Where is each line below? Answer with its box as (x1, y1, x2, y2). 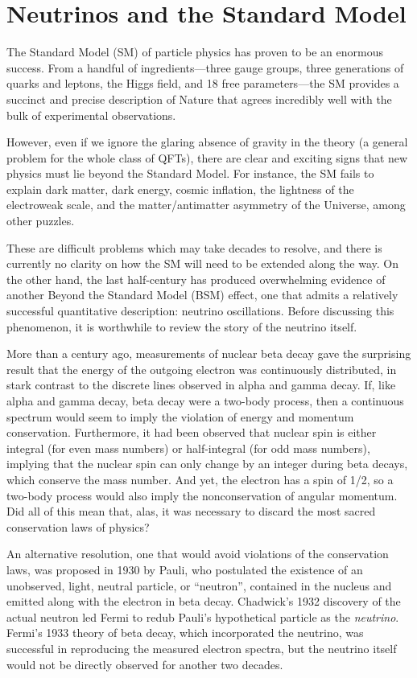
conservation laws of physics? (6, 518, 150, 535)
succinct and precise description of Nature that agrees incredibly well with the (6, 90, 392, 107)
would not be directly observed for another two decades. (6, 655, 283, 672)
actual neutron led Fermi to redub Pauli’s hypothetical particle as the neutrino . (6, 608, 399, 625)
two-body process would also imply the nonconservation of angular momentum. (6, 487, 398, 503)
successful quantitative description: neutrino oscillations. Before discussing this (6, 302, 394, 319)
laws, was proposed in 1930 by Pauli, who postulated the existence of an (6, 561, 363, 577)
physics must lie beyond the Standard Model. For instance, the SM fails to (6, 165, 374, 182)
